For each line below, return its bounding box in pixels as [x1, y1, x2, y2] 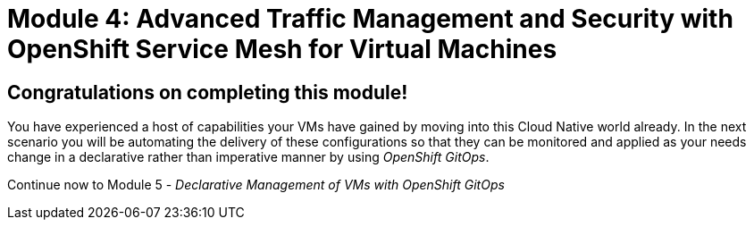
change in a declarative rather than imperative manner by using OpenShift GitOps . [7, 149, 490, 165]
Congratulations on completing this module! [7, 80, 408, 104]
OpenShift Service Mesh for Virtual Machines [7, 34, 557, 64]
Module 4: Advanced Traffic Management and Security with [7, 4, 733, 34]
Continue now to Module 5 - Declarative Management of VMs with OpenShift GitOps [7, 177, 505, 193]
